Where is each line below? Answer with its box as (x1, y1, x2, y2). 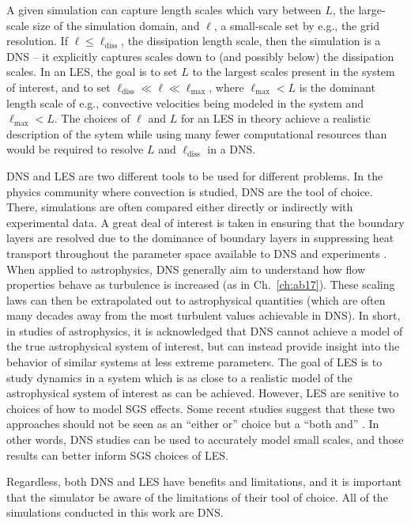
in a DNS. (207, 141, 256, 157)
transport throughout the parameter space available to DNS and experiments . (6, 244, 387, 261)
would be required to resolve (6, 141, 144, 157)
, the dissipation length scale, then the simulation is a (121, 32, 381, 49)
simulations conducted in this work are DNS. (6, 504, 224, 521)
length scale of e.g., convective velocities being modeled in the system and (6, 94, 364, 111)
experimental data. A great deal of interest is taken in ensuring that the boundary (6, 214, 405, 230)
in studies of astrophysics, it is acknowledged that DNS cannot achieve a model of (6, 322, 403, 339)
